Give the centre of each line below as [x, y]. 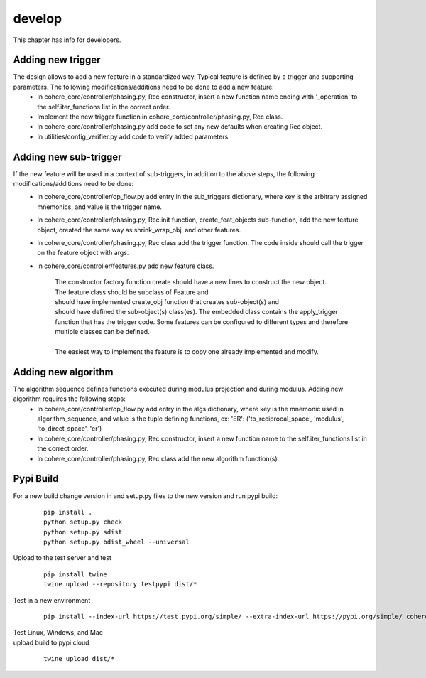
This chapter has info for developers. [67, 40]
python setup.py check [83, 522]
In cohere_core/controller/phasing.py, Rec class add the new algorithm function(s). [158, 458]
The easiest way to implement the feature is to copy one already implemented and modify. [187, 351]
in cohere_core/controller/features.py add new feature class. [126, 266]
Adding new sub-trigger [67, 157]
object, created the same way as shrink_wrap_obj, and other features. [139, 230]
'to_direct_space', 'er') [70, 429]
